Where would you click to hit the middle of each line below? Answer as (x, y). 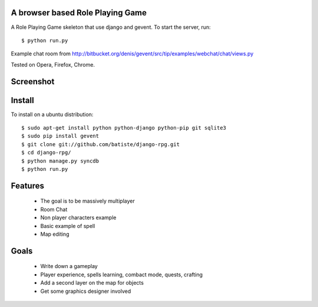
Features (27, 186)
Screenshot (33, 82)
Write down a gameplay (69, 266)
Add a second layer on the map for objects (92, 283)
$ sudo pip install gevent (60, 136)
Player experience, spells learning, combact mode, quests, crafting (122, 275)
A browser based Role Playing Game (79, 13)
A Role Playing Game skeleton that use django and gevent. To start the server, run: (111, 27)
